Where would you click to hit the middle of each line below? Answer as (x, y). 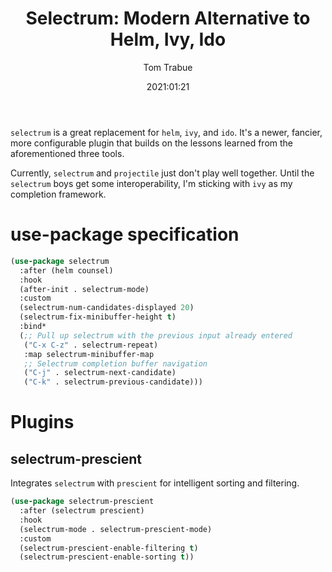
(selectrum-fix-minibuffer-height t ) (98, 317)
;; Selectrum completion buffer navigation (115, 363)
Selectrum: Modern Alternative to (168, 18)
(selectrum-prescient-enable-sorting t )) (107, 557)
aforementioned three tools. (67, 153)
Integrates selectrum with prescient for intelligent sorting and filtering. (155, 483)
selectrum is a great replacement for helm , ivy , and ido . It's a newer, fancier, (166, 132)
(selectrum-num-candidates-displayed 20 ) (107, 308)
